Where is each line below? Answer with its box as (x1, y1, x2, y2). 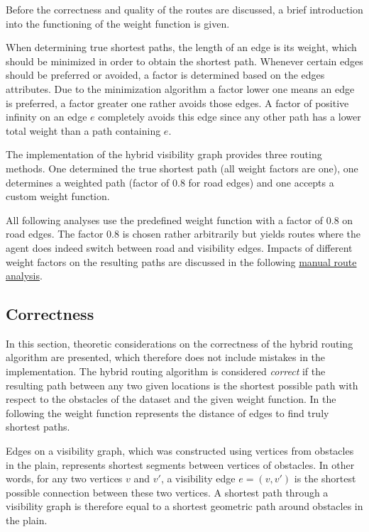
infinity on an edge (6, 109, 87, 124)
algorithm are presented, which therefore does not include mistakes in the (6, 350, 326, 365)
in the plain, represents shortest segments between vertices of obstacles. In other (6, 457, 355, 472)
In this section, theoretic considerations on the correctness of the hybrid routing (6, 336, 353, 350)
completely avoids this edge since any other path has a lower (98, 109, 361, 124)
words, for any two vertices (6, 471, 123, 486)
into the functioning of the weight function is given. (6, 16, 230, 31)
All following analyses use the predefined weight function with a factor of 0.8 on (6, 212, 353, 227)
